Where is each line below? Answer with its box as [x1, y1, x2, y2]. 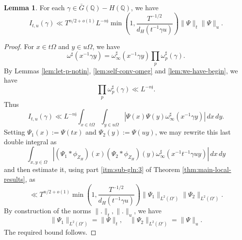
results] [4, 173, 25, 184]
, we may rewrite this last [155, 127, 231, 137]
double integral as [4, 136, 57, 146]
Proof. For [4, 41, 34, 51]
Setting [4, 127, 25, 137]
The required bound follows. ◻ [4, 227, 97, 237]
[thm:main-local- [182, 164, 231, 174]
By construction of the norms [4, 206, 91, 216]
